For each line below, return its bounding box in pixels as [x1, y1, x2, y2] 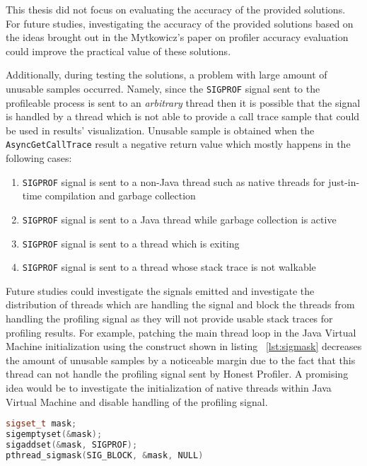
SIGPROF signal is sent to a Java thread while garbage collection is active [22, 211, 337, 226]
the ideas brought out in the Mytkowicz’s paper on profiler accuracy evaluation [6, 30, 349, 45]
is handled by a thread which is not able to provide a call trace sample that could [6, 109, 360, 124]
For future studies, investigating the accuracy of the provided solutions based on [6, 16, 354, 30]
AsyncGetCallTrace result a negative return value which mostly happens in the [6, 136, 351, 151]
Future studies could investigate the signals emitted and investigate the [6, 283, 315, 298]
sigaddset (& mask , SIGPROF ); [6, 439, 138, 450]
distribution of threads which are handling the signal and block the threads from [6, 297, 355, 312]
